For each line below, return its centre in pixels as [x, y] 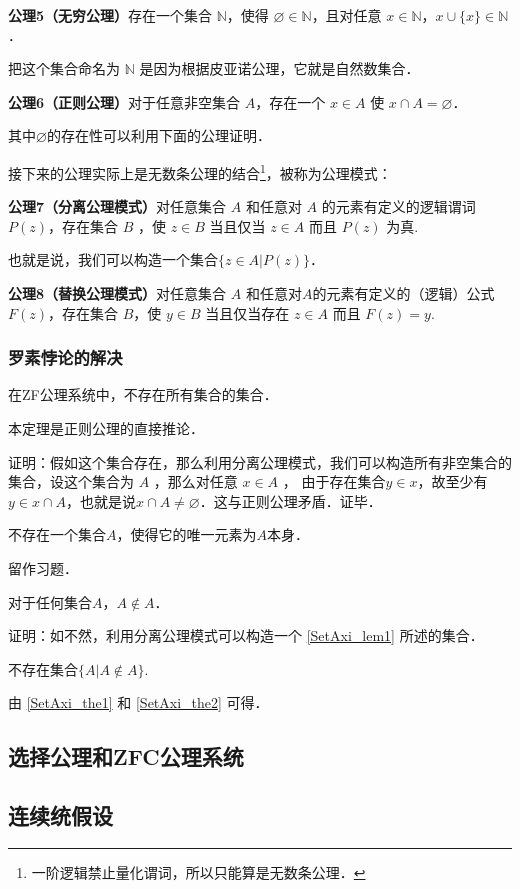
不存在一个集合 [57, 534]
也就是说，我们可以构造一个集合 [113, 259]
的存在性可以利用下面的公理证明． [158, 135]
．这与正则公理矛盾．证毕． [290, 500]
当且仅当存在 [247, 312]
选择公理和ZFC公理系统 [126, 756]
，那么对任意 [195, 481]
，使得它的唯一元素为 [186, 534]
